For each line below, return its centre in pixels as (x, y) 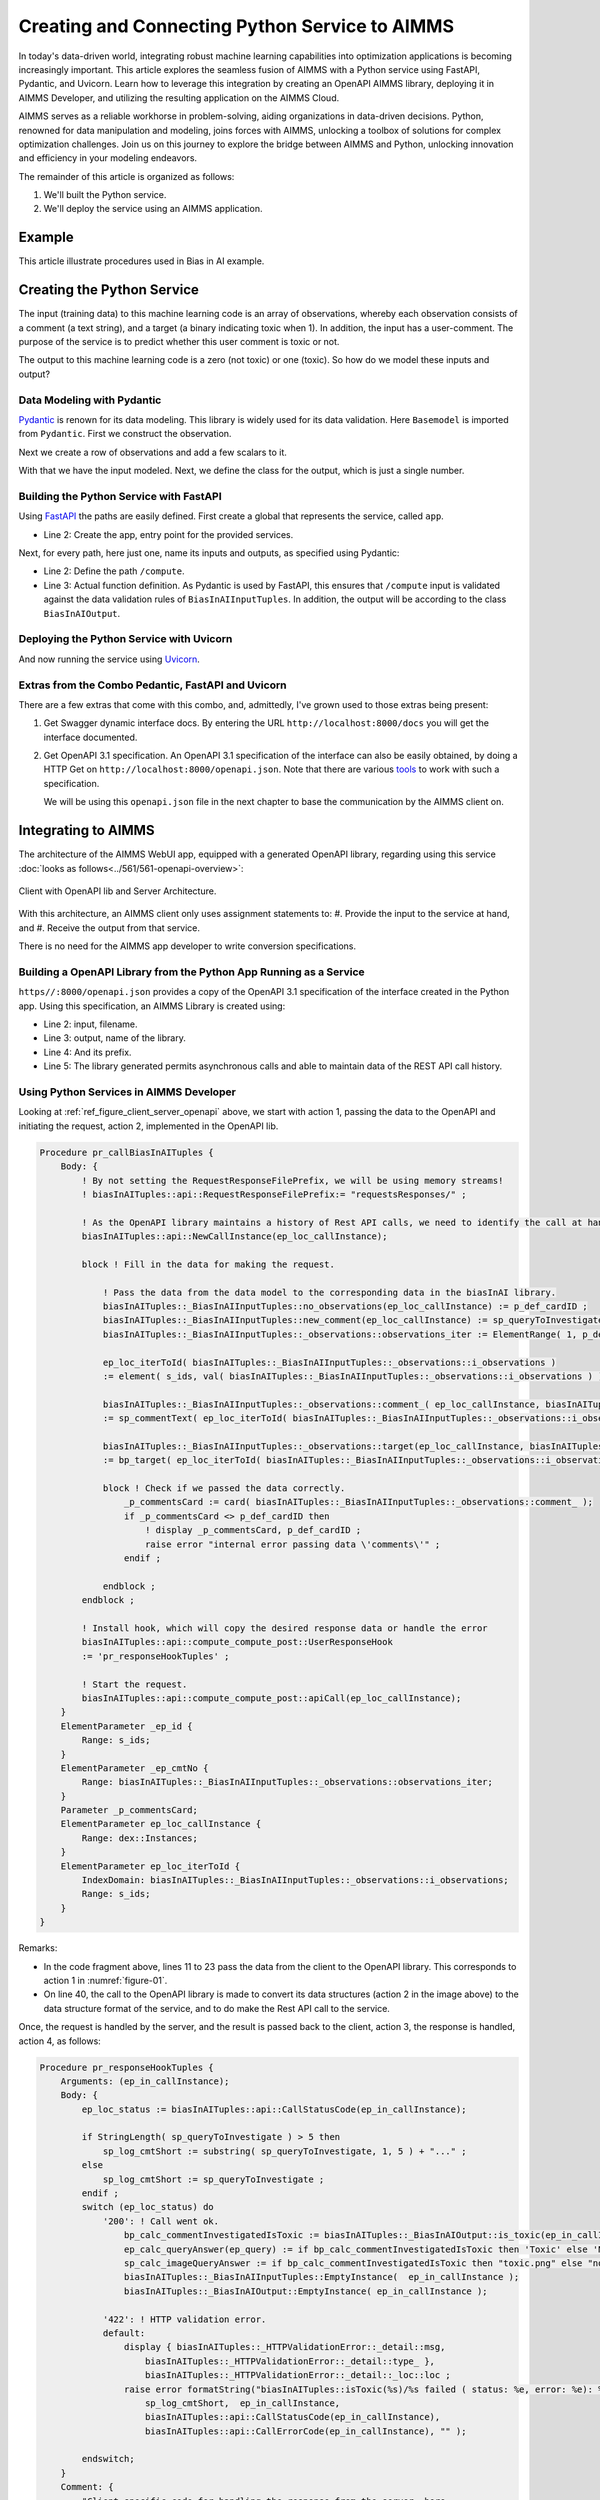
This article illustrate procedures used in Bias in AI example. (141, 261)
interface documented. (90, 737)
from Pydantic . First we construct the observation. (125, 434)
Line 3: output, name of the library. (115, 1038)
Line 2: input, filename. (90, 1024)
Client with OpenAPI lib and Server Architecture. (117, 891)
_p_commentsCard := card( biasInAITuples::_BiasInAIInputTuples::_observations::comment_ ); (358, 1502)
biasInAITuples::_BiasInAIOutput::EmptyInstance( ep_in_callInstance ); (306, 2291)
